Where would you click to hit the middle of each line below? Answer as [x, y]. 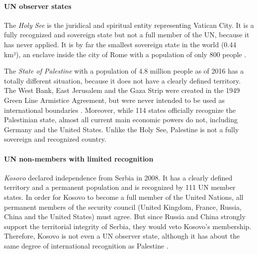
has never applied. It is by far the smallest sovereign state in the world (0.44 [120, 44]
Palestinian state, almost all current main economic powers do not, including [121, 120]
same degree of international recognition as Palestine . [86, 245]
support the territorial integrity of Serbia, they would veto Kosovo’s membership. [128, 226]
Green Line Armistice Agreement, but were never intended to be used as [114, 100]
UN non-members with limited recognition [79, 158]
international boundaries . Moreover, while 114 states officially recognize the [120, 110]
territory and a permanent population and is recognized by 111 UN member [120, 187]
